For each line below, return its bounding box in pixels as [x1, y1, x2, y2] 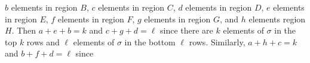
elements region [248, 12, 306, 25]
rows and [26, 35, 60, 48]
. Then [11, 24, 36, 37]
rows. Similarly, [189, 35, 245, 48]
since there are [160, 24, 213, 37]
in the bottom [124, 35, 176, 48]
